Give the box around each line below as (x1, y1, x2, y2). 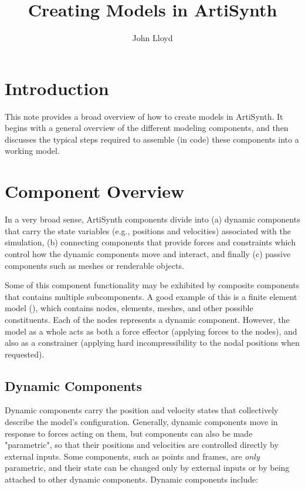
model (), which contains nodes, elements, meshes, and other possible (5, 302, 253, 314)
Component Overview (5, 179, 185, 203)
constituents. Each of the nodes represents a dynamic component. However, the (5, 313, 290, 325)
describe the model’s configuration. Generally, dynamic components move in (5, 416, 278, 428)
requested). (5, 348, 45, 360)
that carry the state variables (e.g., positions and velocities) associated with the (5, 224, 291, 237)
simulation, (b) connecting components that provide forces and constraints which (5, 236, 296, 248)
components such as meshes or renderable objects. (5, 259, 184, 271)
